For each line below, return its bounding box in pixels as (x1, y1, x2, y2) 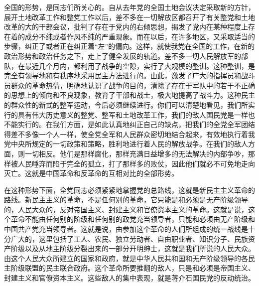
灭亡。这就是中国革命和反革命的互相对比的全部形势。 (4, 168, 178, 178)
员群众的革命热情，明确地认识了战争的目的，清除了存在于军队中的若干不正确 (4, 80, 255, 90)
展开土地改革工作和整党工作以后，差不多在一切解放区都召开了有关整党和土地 (4, 11, 255, 22)
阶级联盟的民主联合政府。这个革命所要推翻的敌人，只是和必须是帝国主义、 (10, 263, 255, 273)
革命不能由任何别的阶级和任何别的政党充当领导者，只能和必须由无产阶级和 (10, 214, 255, 224)
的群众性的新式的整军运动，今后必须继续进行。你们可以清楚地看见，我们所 (4, 99, 248, 110)
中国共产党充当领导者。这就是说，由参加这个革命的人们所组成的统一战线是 (4, 224, 248, 234)
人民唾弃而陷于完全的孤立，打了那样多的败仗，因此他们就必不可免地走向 (17, 158, 255, 168)
